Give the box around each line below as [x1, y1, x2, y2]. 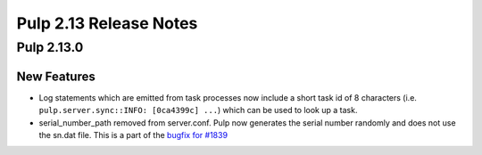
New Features [16, 69, 96, 84]
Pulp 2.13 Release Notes [16, 13, 198, 33]
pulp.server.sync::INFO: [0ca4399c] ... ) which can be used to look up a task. [38, 105, 358, 116]
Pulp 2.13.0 [16, 39, 84, 55]
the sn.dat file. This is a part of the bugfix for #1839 [38, 129, 228, 140]
